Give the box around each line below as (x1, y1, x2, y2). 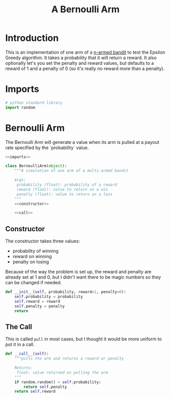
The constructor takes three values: (5, 238, 80, 244)
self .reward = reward (14, 298, 60, 304)
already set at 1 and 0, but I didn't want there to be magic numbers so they (5, 274, 161, 280)
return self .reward (14, 389, 56, 394)
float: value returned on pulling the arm (16, 370, 108, 375)
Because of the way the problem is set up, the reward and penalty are (5, 269, 152, 275)
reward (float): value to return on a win (16, 187, 108, 192)
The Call (5, 322, 32, 331)
